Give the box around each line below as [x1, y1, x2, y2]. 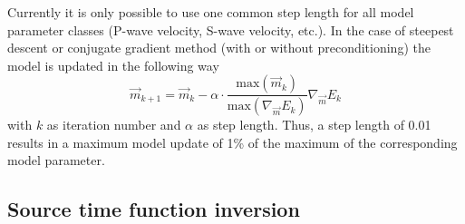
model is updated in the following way [7, 55, 219, 74]
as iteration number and [46, 115, 181, 134]
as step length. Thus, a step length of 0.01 [197, 115, 431, 134]
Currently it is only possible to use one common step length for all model [7, 3, 414, 21]
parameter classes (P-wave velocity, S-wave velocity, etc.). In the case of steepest [7, 20, 454, 39]
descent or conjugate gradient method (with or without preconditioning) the [7, 38, 431, 57]
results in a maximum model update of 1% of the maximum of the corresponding [7, 132, 458, 151]
